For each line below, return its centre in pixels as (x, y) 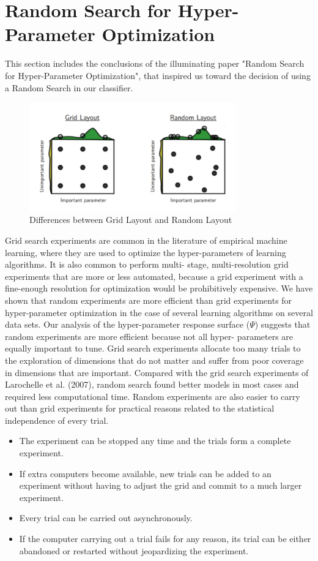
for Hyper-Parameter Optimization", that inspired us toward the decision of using (158, 75)
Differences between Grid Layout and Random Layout (131, 220)
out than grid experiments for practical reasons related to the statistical (140, 408)
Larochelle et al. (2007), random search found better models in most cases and (152, 384)
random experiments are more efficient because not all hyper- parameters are (149, 336)
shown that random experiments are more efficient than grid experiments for (149, 300)
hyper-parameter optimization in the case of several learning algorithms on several (159, 312)
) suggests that (283, 324)
